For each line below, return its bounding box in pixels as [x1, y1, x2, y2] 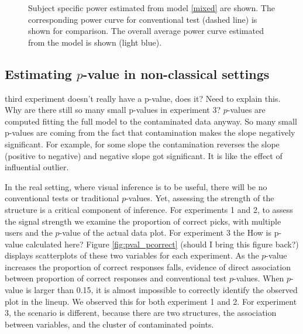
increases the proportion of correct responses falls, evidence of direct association [5, 260, 291, 273]
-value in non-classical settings [82, 64, 270, 82]
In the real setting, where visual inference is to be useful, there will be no [5, 180, 267, 192]
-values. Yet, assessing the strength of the [126, 192, 274, 204]
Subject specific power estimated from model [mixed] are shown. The [28, 2, 275, 13]
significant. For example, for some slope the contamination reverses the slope [5, 137, 280, 150]
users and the [5, 226, 53, 239]
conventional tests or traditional [5, 192, 119, 204]
